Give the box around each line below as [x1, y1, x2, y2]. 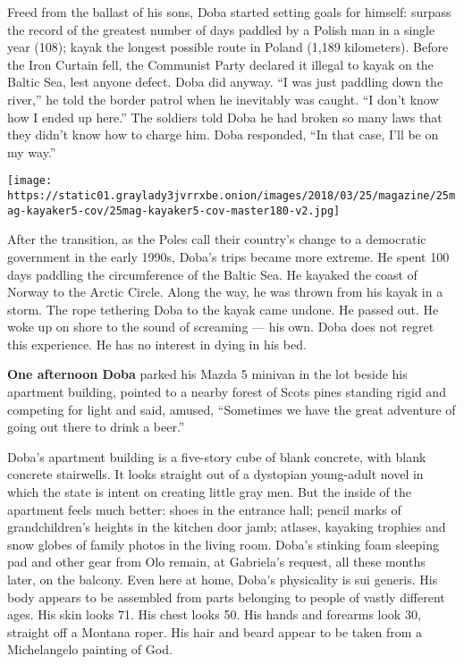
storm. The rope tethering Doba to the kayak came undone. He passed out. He [7, 299, 439, 318]
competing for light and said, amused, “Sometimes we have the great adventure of [7, 399, 456, 418]
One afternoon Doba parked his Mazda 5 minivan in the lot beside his [7, 365, 408, 383]
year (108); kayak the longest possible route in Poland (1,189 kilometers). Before [7, 38, 449, 56]
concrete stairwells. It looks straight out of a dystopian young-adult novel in [7, 465, 424, 483]
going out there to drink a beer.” [7, 417, 185, 436]
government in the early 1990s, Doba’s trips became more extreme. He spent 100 [7, 247, 450, 265]
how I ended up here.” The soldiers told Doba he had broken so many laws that [7, 107, 443, 126]
